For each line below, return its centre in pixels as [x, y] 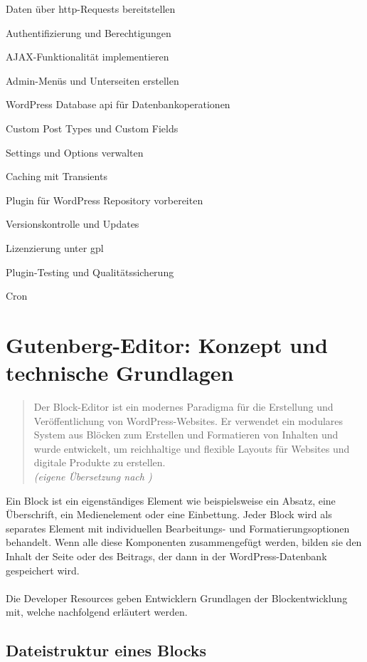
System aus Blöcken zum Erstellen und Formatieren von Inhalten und [186, 435]
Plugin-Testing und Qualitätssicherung [90, 272]
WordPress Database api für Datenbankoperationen [118, 104]
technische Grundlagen [120, 373]
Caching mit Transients [57, 176]
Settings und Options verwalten [75, 152]
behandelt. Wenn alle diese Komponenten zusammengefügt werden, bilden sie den [184, 542]
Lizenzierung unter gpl [55, 247]
